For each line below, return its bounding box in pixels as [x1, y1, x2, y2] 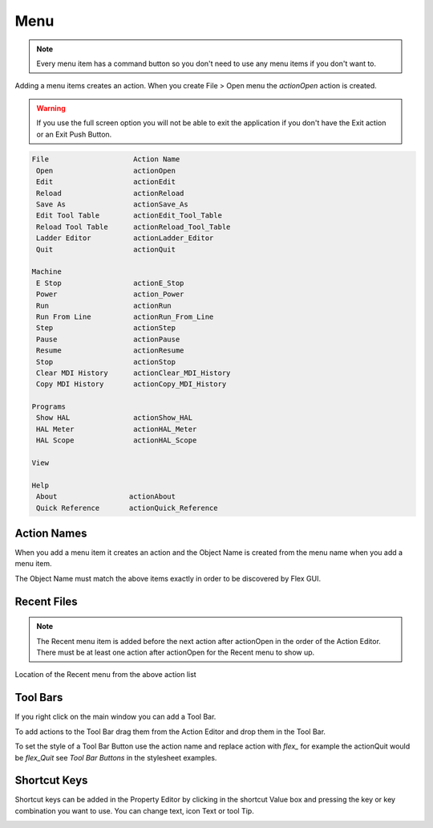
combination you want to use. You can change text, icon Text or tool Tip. [14, 806, 254, 815]
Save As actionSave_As [36, 200, 188, 209]
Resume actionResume [36, 346, 184, 355]
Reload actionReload [36, 189, 184, 198]
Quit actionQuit [36, 245, 176, 254]
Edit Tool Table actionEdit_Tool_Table [36, 211, 222, 220]
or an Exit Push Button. [36, 129, 112, 139]
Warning [36, 103, 66, 112]
